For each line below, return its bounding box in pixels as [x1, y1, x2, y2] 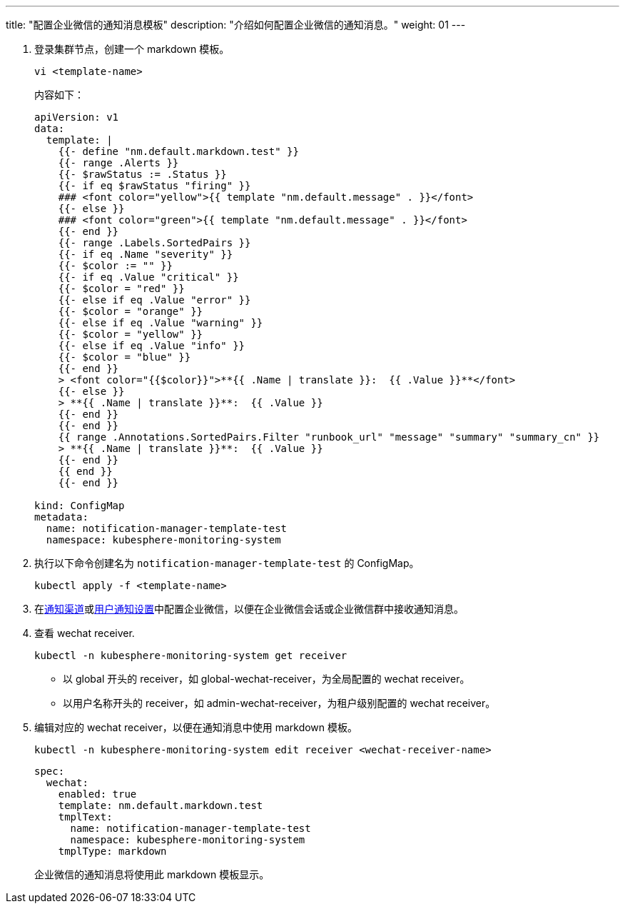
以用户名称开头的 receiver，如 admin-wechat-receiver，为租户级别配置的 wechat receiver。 [63, 697, 496, 709]
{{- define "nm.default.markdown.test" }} [58, 146, 299, 157]
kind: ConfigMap [34, 500, 125, 511]
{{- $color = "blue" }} [58, 351, 191, 363]
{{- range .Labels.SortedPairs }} [58, 237, 251, 248]
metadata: [34, 511, 88, 523]
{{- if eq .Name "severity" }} [58, 248, 233, 260]
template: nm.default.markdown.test [58, 800, 263, 811]
